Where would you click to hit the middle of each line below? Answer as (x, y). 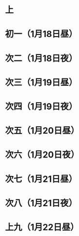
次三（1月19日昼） (41, 82)
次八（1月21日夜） (41, 203)
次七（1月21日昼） (41, 179)
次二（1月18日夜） (41, 58)
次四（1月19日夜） (41, 107)
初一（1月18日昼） (41, 34)
